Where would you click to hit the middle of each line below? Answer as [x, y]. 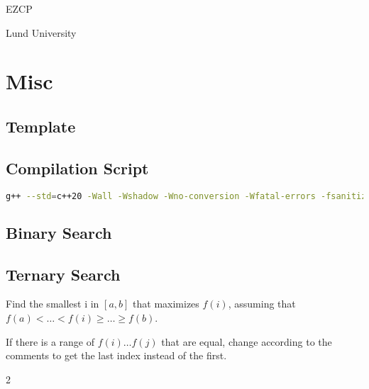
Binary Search [59, 232]
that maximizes [166, 304]
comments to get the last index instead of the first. [116, 355]
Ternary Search [63, 274]
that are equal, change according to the [247, 341]
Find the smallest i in [53, 304]
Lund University [41, 32]
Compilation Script [77, 168]
